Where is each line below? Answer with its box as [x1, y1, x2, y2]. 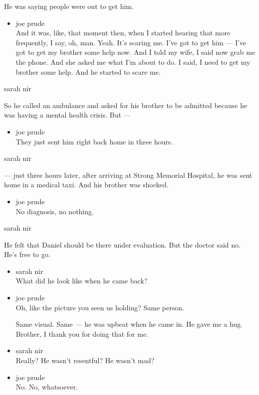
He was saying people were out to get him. [4, 1, 134, 11]
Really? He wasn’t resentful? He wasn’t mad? [15, 355, 155, 366]
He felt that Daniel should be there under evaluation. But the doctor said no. [4, 239, 241, 250]
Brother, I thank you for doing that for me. [15, 328, 149, 339]
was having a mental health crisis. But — [4, 110, 131, 120]
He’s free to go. [4, 249, 50, 260]
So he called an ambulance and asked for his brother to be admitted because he [4, 100, 248, 110]
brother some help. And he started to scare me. [15, 66, 161, 77]
